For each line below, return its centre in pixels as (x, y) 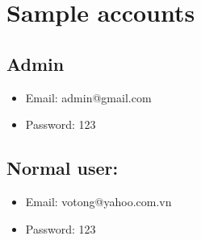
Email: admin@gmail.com (88, 97)
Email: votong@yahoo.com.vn (98, 201)
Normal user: (63, 168)
